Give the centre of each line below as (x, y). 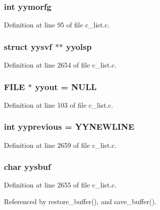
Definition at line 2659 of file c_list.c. (60, 145)
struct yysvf (28, 46)
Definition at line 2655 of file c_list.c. (60, 185)
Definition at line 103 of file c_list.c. (59, 105)
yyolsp (79, 46)
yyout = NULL (66, 86)
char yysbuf (27, 167)
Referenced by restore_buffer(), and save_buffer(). (80, 201)
